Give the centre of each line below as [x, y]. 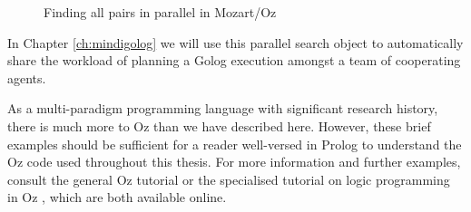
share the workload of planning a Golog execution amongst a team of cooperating [234, 60]
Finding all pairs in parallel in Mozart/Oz [160, 12]
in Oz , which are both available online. [117, 197]
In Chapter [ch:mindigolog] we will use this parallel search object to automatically [235, 42]
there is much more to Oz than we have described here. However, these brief [219, 125]
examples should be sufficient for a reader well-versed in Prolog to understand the [235, 144]
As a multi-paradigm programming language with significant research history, [223, 108]
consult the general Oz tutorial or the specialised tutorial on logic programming [229, 179]
